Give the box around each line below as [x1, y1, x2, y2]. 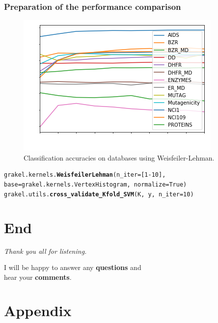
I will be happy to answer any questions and [4, 262, 141, 272]
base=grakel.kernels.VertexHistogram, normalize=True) [4, 181, 187, 188]
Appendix [4, 300, 72, 321]
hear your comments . [4, 271, 72, 282]
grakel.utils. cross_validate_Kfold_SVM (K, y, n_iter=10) [4, 190, 194, 198]
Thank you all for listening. [4, 245, 87, 256]
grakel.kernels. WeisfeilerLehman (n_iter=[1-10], [4, 171, 166, 179]
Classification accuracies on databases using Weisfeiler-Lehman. [24, 152, 215, 162]
